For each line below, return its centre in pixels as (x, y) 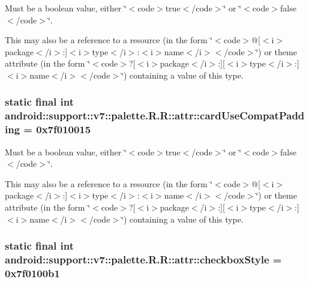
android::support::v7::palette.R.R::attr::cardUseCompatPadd (155, 115)
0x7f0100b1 (32, 273)
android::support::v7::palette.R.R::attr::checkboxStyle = (143, 259)
